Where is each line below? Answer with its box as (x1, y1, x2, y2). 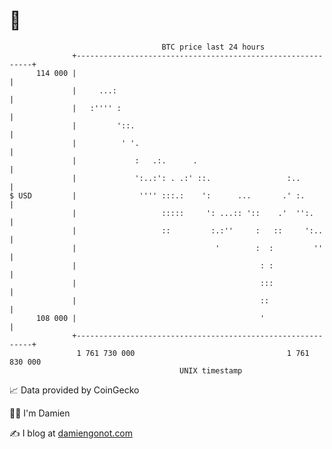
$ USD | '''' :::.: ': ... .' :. (9, 190, 306, 201)
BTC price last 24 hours (161, 42, 266, 52)
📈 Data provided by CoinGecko (9, 384, 140, 396)
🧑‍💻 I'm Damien (9, 407, 71, 419)
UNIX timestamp (179, 365, 243, 376)
